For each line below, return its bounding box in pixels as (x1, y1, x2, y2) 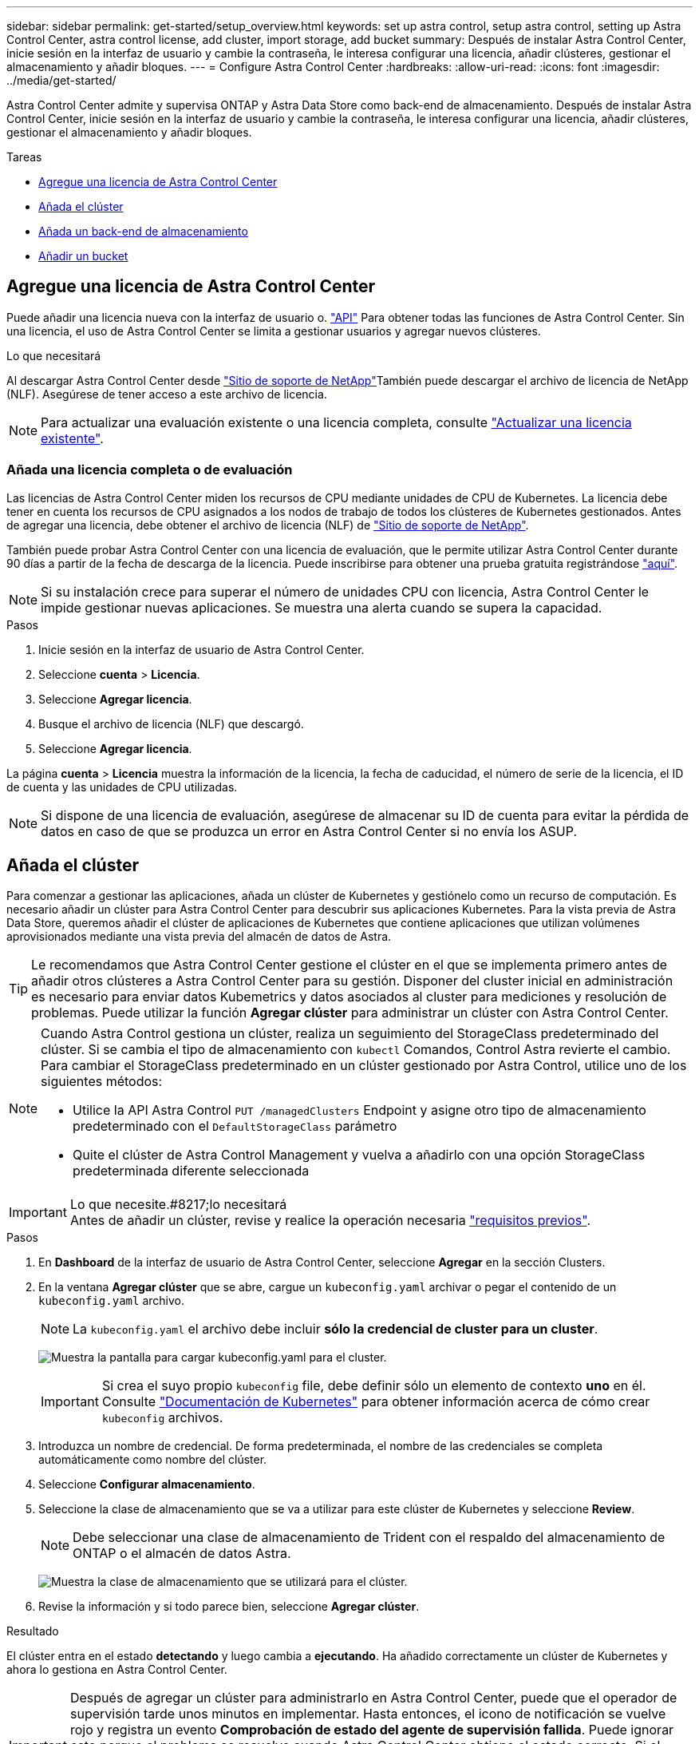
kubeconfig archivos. (101, 1409, 223, 1426)
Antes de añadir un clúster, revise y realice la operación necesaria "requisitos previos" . (69, 1212, 590, 1229)
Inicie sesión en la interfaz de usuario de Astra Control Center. (38, 642, 365, 656)
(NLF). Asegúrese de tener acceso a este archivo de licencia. (6, 386, 327, 401)
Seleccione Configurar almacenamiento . (38, 1477, 255, 1492)
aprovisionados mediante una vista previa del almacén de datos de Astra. (6, 929, 392, 944)
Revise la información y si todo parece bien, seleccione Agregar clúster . (38, 1599, 420, 1614)
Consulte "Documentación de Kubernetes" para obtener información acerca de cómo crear (101, 1393, 650, 1410)
